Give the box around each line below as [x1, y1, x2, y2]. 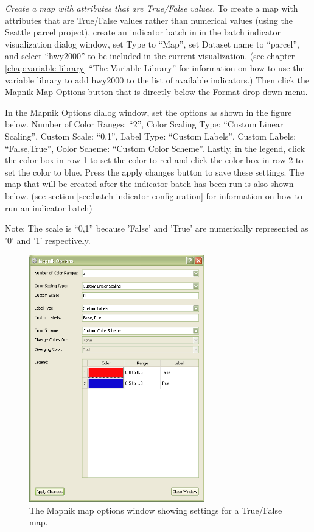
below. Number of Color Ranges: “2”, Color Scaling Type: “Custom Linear [5, 118, 284, 130]
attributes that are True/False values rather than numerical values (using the [5, 13, 293, 26]
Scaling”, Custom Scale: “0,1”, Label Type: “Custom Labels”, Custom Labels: [5, 129, 296, 142]
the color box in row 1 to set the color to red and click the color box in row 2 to [5, 154, 304, 166]
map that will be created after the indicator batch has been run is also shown [5, 177, 294, 190]
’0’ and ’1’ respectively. [5, 233, 91, 246]
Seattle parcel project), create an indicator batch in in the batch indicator [5, 26, 281, 38]
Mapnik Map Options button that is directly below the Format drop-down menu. [5, 85, 308, 98]
